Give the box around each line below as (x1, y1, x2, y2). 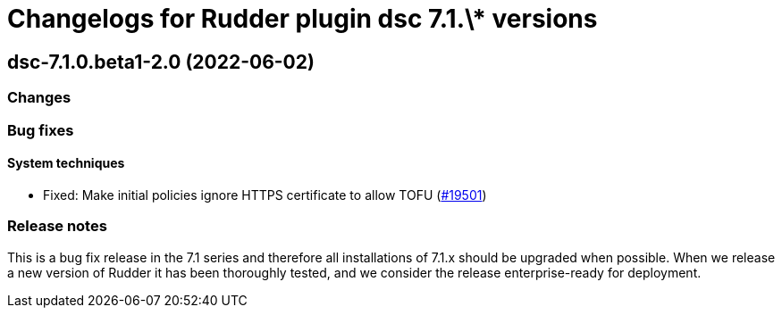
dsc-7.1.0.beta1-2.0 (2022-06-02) (7, 50, 315, 73)
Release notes (7, 217, 107, 236)
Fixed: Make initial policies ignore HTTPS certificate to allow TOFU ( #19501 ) (43, 187, 487, 203)
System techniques (7, 155, 125, 171)
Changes (7, 88, 71, 107)
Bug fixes (7, 120, 74, 139)
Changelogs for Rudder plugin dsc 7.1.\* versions (7, 4, 598, 34)
